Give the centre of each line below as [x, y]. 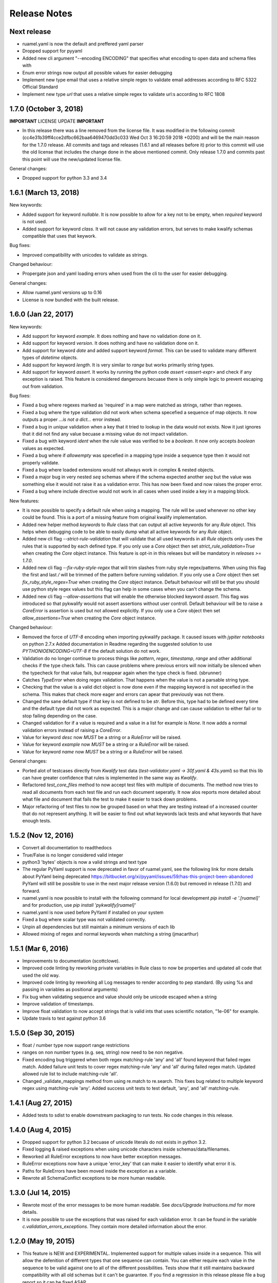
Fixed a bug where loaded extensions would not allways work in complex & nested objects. [118, 470]
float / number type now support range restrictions [76, 1045]
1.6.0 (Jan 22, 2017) [42, 314]
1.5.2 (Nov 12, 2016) [42, 836]
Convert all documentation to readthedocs [67, 848]
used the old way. [41, 975]
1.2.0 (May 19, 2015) [42, 1241]
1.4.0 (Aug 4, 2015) [41, 1130]
